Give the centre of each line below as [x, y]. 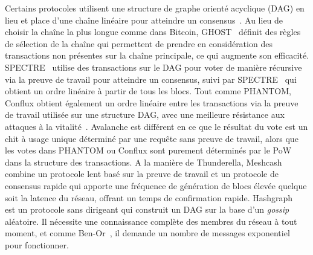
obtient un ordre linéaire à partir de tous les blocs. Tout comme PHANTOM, [148, 91]
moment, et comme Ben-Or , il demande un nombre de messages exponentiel [147, 233]
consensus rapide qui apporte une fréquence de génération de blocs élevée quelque [156, 185]
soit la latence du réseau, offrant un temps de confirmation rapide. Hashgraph [149, 197]
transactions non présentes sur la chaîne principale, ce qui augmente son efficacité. [157, 55]
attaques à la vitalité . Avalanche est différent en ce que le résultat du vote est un [156, 126]
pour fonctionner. [37, 244]
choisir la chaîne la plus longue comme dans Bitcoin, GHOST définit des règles [153, 32]
